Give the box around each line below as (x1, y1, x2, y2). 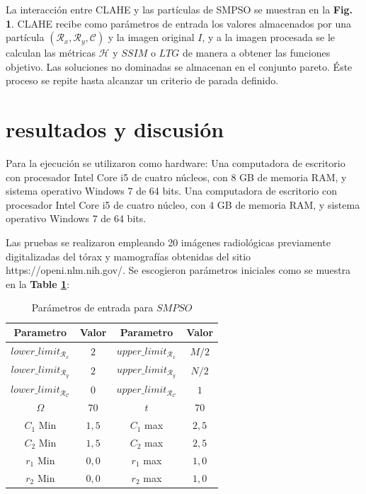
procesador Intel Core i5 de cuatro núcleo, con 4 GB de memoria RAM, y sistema (6, 197, 360, 212)
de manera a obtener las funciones (182, 45, 331, 60)
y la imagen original (108, 30, 195, 45)
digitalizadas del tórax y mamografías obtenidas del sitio (6, 248, 251, 263)
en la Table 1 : (6, 276, 70, 291)
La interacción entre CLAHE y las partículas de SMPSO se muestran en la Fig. (6, 2, 353, 16)
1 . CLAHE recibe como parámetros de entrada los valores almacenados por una (6, 16, 352, 30)
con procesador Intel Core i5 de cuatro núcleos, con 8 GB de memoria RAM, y (6, 169, 347, 184)
